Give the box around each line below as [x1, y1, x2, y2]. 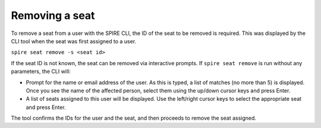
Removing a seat [11, 9, 95, 22]
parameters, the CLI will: [11, 68, 71, 75]
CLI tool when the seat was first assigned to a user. [11, 37, 137, 44]
